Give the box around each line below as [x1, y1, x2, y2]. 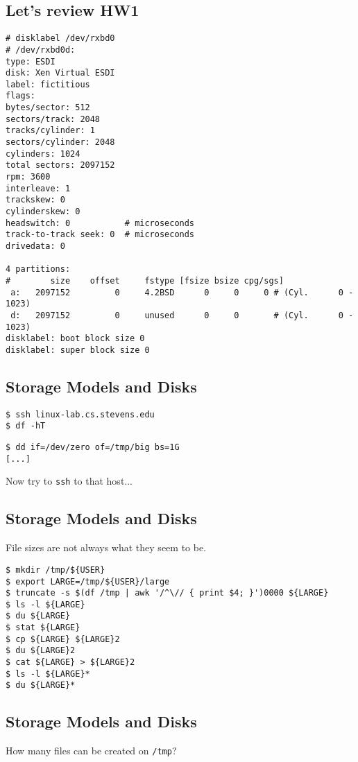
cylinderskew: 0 [6, 207, 80, 217]
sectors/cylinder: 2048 [6, 137, 115, 148]
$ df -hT [6, 421, 46, 431]
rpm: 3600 [6, 172, 51, 182]
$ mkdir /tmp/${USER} [6, 564, 105, 575]
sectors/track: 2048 [6, 114, 101, 124]
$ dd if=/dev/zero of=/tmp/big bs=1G [6, 442, 180, 453]
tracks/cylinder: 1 [6, 125, 95, 136]
